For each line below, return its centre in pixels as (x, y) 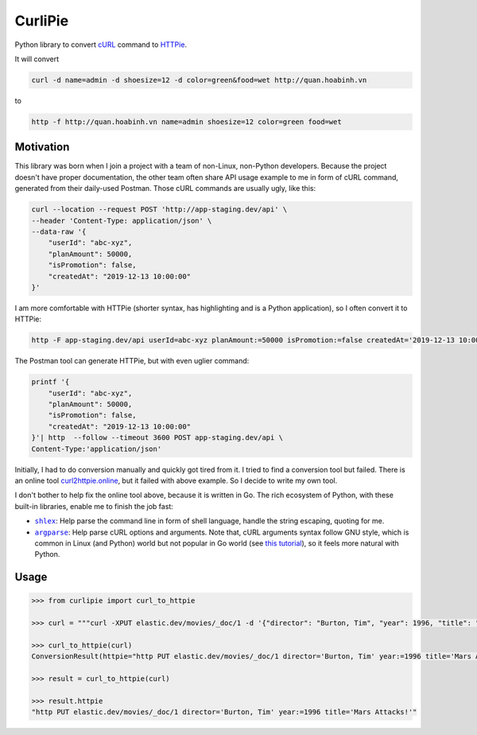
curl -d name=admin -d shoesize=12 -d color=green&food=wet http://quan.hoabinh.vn (199, 80)
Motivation (42, 147)
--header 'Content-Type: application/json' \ (122, 220)
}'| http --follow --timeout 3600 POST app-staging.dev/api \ (157, 438)
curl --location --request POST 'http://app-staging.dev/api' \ (159, 210)
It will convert (37, 59)
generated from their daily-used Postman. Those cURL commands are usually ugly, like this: (165, 189)
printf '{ (50, 382)
